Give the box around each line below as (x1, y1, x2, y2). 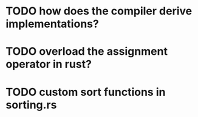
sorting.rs (5, 98, 57, 112)
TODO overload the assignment (5, 45, 168, 58)
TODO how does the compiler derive (5, 4, 193, 18)
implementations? (5, 17, 100, 31)
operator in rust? (5, 57, 92, 71)
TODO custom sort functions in (5, 85, 166, 99)
